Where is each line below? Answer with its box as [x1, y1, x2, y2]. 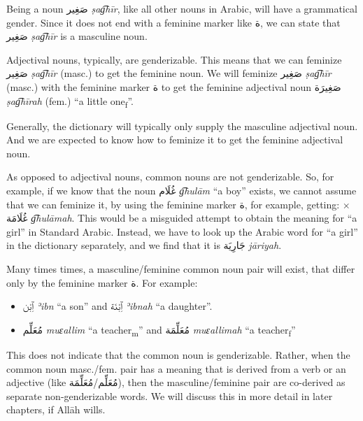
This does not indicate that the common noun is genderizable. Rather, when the [6, 347, 350, 362]
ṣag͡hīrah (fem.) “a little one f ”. [6, 93, 134, 110]
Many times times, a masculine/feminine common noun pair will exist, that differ [6, 262, 355, 276]
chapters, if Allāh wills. [6, 402, 106, 417]
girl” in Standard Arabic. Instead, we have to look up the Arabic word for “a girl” [6, 224, 358, 238]
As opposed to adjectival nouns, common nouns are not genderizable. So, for [6, 169, 334, 184]
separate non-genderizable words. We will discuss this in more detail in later [6, 388, 333, 403]
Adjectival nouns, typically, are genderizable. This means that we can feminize [6, 52, 342, 66]
